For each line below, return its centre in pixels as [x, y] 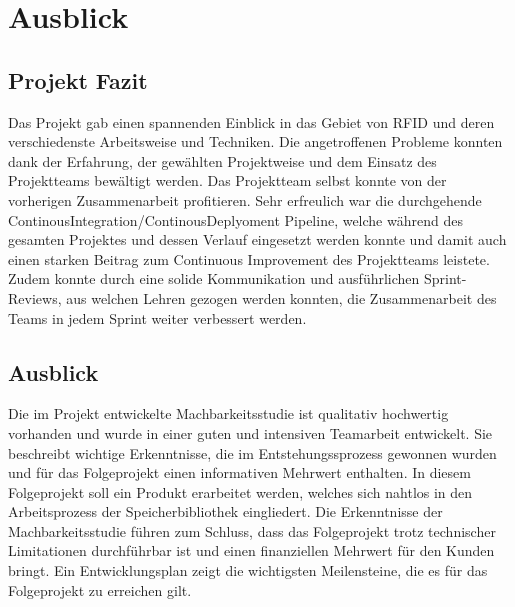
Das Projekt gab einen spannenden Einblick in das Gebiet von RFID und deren [251, 121]
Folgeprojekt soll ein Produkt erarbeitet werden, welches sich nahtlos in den [240, 491]
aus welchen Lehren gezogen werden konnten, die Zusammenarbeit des [281, 297]
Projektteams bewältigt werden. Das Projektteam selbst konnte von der [227, 180]
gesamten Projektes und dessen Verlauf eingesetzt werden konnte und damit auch [257, 239]
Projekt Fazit [78, 79]
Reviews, [35, 297]
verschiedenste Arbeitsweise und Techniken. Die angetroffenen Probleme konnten [255, 141]
